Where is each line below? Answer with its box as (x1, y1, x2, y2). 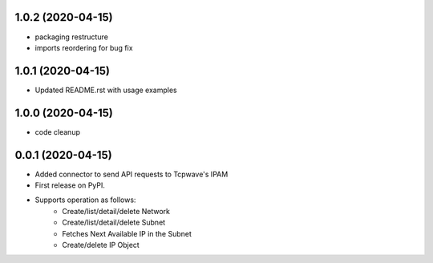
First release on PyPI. (34, 180, 106, 190)
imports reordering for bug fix (34, 42, 133, 52)
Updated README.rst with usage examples (34, 85, 177, 95)
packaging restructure (34, 32, 108, 42)
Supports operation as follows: (34, 195, 136, 204)
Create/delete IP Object (62, 240, 140, 249)
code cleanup (34, 127, 80, 136)
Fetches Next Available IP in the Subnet (62, 229, 192, 238)
